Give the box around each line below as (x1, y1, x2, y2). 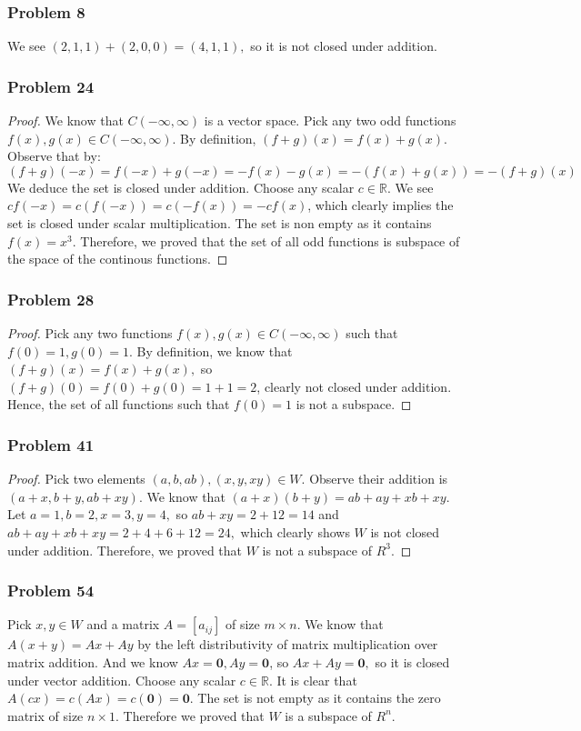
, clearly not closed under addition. (256, 376, 452, 396)
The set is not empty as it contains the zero (197, 688, 441, 707)
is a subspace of (285, 706, 372, 725)
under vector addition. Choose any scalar (7, 670, 236, 689)
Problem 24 (7, 75, 95, 97)
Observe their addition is (309, 469, 448, 488)
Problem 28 (7, 287, 95, 310)
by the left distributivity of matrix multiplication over (137, 635, 438, 654)
